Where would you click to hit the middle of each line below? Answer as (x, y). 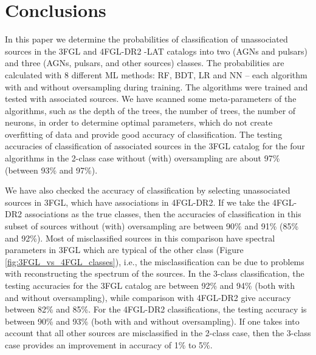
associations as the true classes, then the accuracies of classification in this (163, 214)
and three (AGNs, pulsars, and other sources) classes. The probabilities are (145, 63)
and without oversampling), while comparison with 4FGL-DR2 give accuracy (148, 297)
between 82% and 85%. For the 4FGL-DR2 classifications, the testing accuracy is (156, 309)
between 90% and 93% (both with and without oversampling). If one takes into (152, 321)
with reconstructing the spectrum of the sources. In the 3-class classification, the (155, 273)
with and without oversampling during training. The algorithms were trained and (156, 86)
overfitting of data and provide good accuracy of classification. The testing (144, 134)
